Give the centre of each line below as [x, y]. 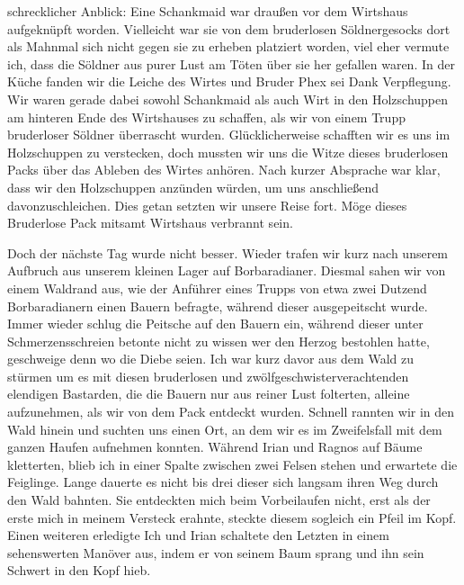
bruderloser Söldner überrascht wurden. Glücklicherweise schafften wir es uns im [229, 135]
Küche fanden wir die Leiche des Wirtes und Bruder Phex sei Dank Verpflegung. [229, 81]
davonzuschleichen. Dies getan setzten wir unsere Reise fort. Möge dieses [207, 205]
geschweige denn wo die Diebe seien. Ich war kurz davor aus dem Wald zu [210, 359]
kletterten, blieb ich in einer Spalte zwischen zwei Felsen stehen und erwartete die [232, 464]
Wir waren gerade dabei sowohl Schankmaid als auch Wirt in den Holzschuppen [228, 99]
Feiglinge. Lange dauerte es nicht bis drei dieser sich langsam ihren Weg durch [223, 482]
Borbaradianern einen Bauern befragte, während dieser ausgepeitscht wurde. [218, 306]
